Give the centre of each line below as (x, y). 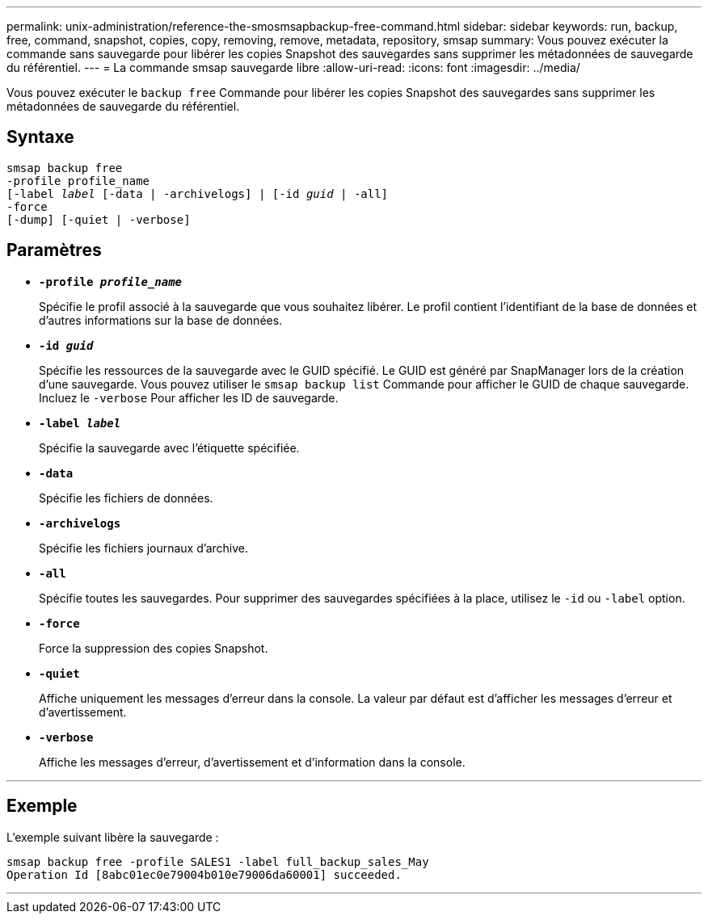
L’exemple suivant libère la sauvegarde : (113, 837)
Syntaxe (40, 137)
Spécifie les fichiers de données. (126, 498)
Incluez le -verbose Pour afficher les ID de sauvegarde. (189, 397)
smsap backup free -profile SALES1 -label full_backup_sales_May (218, 861)
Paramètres (54, 250)
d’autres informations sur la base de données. (161, 320)
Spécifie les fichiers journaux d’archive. (143, 548)
